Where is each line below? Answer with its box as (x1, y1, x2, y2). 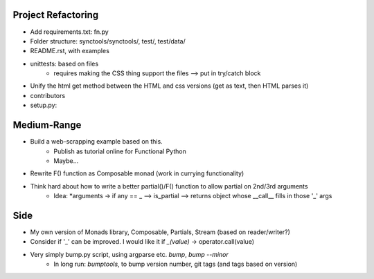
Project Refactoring (12, 9, 99, 21)
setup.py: (30, 101, 57, 110)
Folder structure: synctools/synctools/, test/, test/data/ (30, 37, 186, 45)
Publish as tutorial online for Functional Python (53, 147, 186, 155)
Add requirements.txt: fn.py (30, 28, 109, 36)
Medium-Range (12, 119, 82, 131)
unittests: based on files (30, 59, 99, 68)
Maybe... (53, 156, 79, 165)
